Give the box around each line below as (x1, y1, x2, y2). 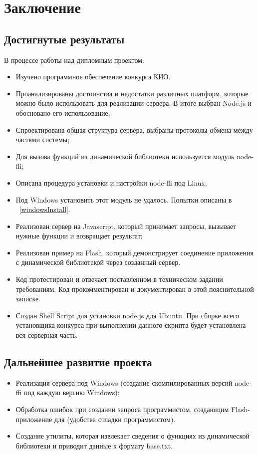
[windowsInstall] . (19, 204, 70, 215)
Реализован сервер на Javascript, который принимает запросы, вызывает (15, 221, 237, 231)
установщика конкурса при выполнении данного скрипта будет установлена (15, 320, 246, 330)
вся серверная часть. (15, 330, 78, 340)
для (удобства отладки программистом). (54, 414, 176, 424)
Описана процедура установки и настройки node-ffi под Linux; (15, 177, 207, 188)
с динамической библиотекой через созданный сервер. (15, 257, 181, 267)
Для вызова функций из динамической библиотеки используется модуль (15, 151, 235, 161)
